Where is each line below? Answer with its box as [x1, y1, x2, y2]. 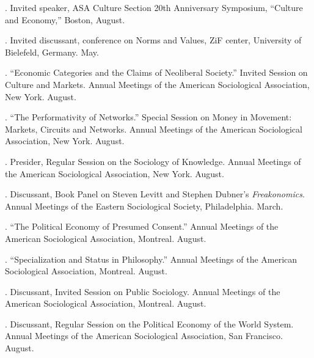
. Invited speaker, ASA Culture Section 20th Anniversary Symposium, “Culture [5, 1, 303, 13]
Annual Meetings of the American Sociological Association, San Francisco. [5, 329, 283, 342]
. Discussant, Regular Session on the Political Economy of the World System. [5, 317, 294, 330]
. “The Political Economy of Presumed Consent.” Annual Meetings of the [5, 220, 279, 233]
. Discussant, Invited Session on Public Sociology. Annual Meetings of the [5, 285, 280, 298]
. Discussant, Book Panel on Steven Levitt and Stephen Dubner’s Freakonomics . [5, 188, 305, 200]
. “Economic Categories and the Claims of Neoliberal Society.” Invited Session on [5, 66, 308, 79]
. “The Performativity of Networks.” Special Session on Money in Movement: [5, 111, 292, 123]
